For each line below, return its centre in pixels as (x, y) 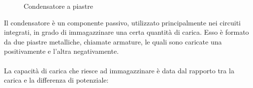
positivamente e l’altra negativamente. (62, 51)
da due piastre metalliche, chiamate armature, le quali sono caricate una (113, 41)
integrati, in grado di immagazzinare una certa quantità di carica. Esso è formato (126, 32)
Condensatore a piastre (59, 6)
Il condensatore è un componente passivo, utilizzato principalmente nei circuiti (123, 22)
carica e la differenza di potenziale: (56, 80)
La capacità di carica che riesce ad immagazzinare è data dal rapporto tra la (119, 70)
